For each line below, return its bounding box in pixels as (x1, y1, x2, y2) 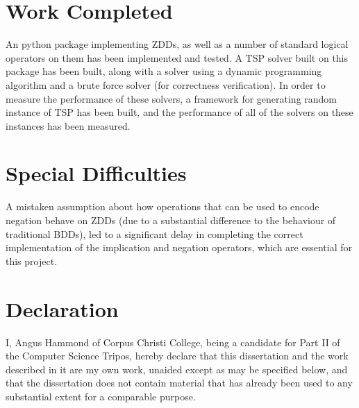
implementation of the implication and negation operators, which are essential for (6, 240, 352, 255)
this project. (6, 253, 58, 268)
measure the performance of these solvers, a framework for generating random (6, 91, 337, 105)
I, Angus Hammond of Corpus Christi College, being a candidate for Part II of (6, 334, 340, 349)
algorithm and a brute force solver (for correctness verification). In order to (6, 77, 326, 92)
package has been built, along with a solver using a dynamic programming (6, 64, 322, 78)
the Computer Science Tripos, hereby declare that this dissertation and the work (6, 348, 349, 363)
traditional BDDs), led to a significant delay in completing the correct (6, 226, 303, 241)
